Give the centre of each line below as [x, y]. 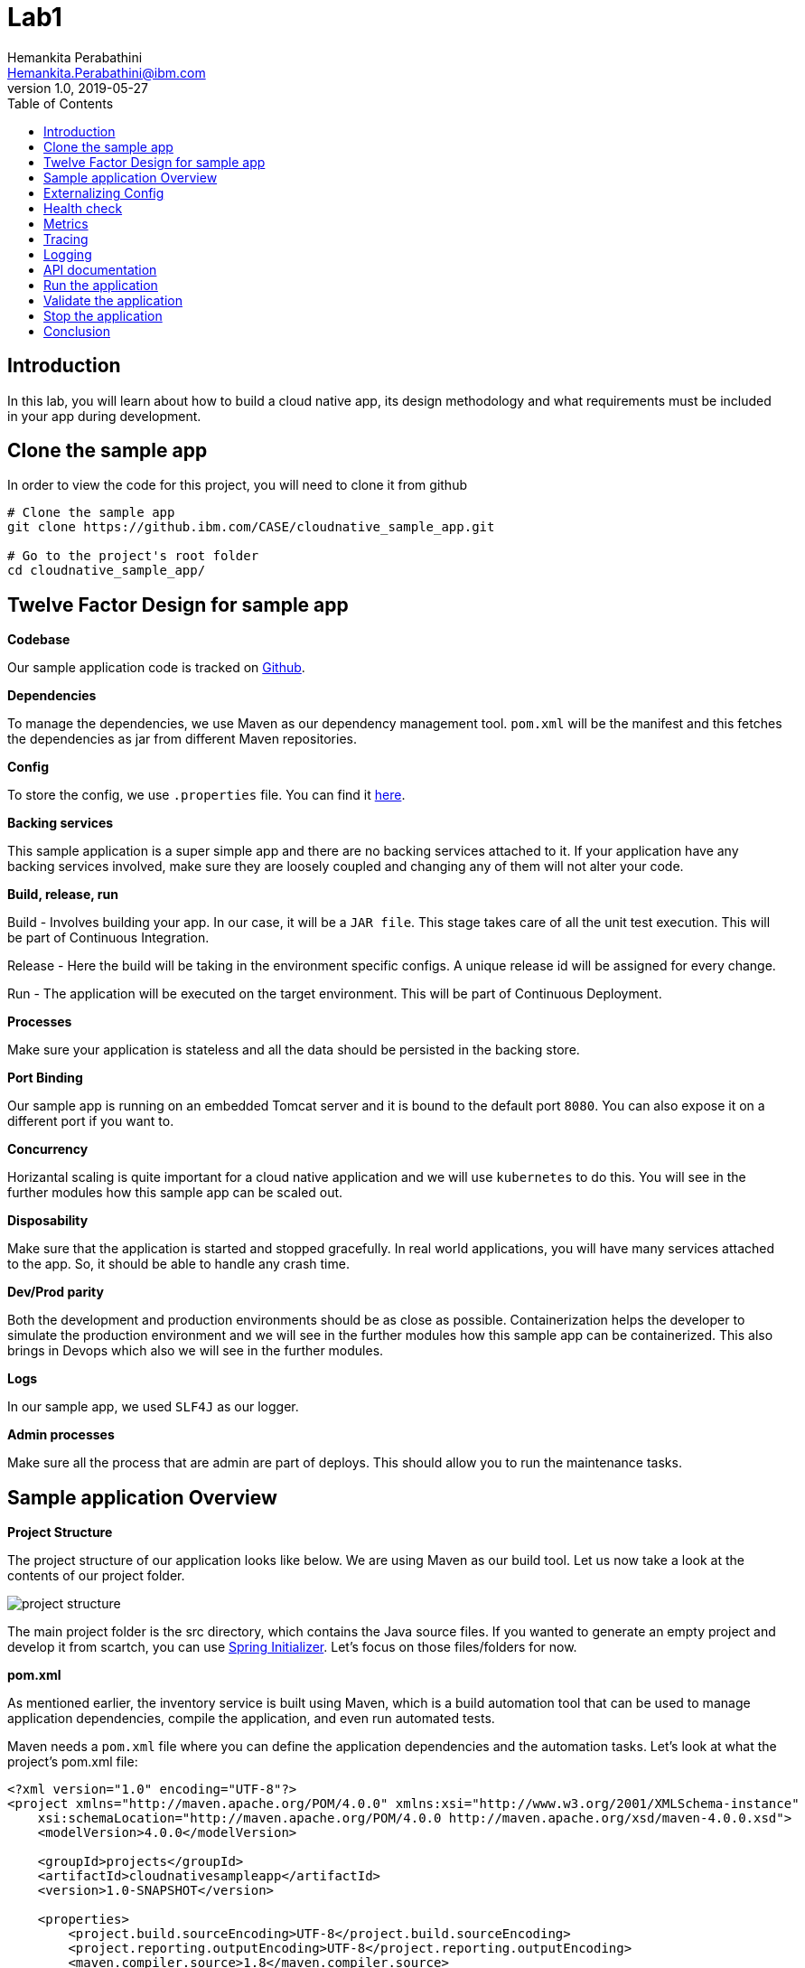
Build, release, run [63, 895]
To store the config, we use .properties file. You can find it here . [206, 795]
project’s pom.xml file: [73, 1762]
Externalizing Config [104, 192]
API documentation [100, 269]
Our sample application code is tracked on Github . [156, 668]
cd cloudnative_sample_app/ [107, 571]
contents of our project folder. [96, 1576]
